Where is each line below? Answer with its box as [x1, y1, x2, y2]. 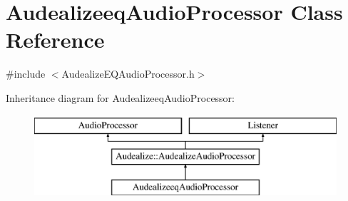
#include [6, 66, 46, 81]
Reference [6, 25, 105, 54]
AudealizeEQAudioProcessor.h [61, 66, 195, 81]
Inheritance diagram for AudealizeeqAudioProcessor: [6, 90, 235, 105]
